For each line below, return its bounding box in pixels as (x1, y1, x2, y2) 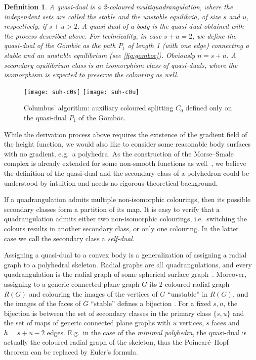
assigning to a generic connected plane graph (4, 278, 140, 289)
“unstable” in (168, 288, 208, 299)
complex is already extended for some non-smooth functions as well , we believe (4, 158, 247, 168)
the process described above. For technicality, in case (4, 30, 162, 41)
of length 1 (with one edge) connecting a (128, 40, 249, 51)
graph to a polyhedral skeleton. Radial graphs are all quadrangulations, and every (4, 259, 252, 269)
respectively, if (4, 21, 47, 31)
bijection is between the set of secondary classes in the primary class (4, 308, 211, 318)
